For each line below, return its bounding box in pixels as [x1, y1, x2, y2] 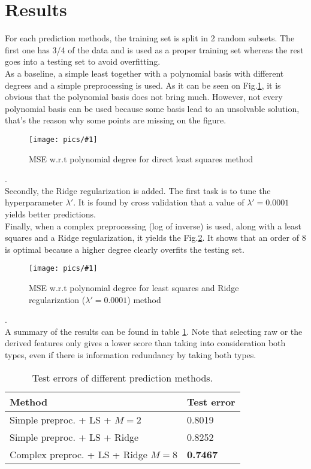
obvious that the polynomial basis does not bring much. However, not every [5, 90, 283, 103]
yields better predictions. [5, 207, 96, 220]
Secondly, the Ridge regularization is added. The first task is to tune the [5, 184, 271, 196]
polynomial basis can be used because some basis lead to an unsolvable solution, [5, 102, 300, 114]
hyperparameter [5, 196, 63, 208]
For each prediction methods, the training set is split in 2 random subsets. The [5, 32, 295, 44]
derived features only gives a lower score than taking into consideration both [5, 337, 286, 349]
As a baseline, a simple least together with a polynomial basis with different [5, 66, 284, 79]
